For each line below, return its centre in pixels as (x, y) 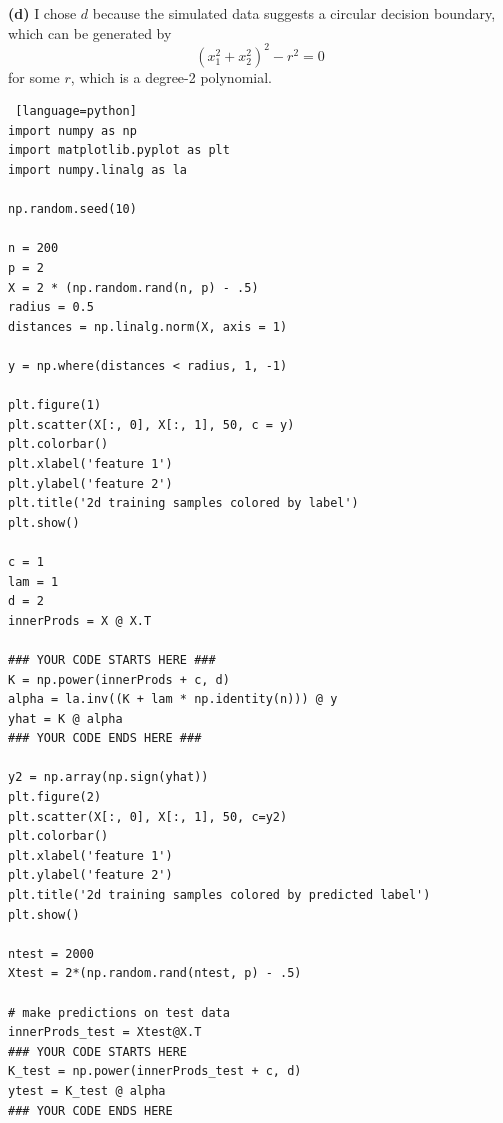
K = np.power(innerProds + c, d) (119, 679)
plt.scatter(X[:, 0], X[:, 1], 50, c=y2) (148, 816)
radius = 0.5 (51, 307)
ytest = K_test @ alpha (87, 1090)
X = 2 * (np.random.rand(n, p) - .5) (133, 287)
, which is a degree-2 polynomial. (171, 76)
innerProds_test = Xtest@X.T (105, 1032)
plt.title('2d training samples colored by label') (183, 503)
